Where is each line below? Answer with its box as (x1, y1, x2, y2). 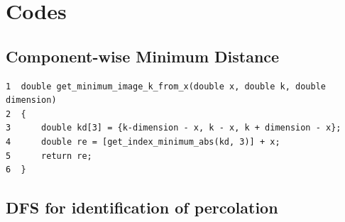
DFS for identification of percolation (6, 196, 278, 218)
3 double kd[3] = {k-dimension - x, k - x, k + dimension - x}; (6, 123, 341, 133)
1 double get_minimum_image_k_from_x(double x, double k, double (6, 81, 327, 91)
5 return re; (6, 150, 92, 161)
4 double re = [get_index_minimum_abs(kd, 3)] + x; (6, 136, 280, 147)
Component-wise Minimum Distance (6, 45, 280, 67)
